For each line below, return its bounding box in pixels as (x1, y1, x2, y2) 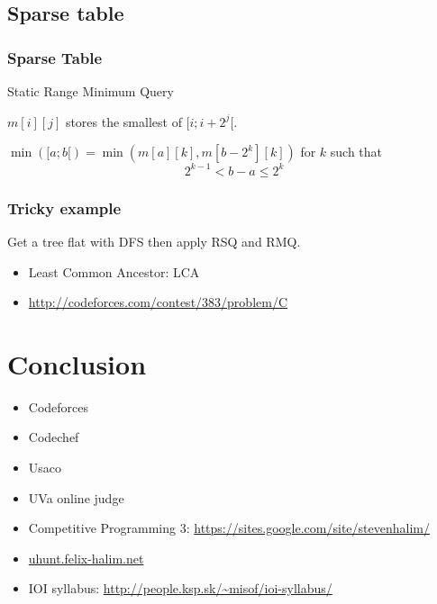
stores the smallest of (65, 112, 182, 131)
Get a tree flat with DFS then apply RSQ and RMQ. (7, 231, 301, 250)
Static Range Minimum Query (7, 82, 174, 100)
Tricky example (7, 196, 122, 219)
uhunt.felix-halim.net (28, 548, 144, 567)
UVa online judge (28, 488, 124, 507)
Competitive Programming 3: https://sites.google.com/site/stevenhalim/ (28, 518, 430, 537)
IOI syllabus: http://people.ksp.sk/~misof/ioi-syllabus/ (28, 579, 332, 598)
